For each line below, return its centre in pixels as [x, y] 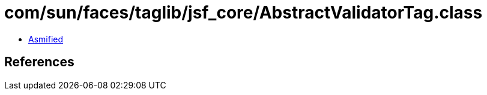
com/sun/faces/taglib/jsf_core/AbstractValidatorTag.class [243, 13]
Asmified [46, 39]
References [39, 62]
